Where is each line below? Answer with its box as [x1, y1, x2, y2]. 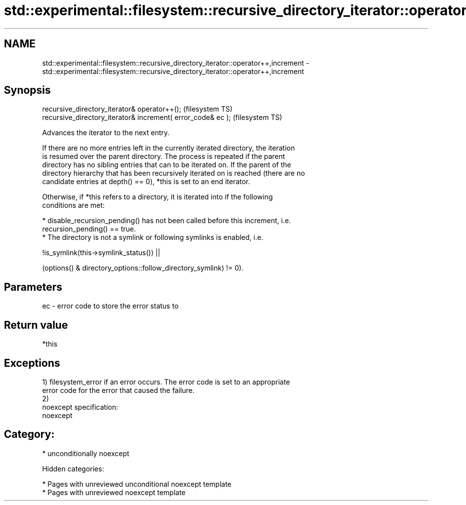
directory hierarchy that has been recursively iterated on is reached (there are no [42, 169, 305, 178]
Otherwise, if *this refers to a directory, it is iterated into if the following [42, 193, 273, 201]
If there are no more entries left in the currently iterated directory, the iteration [42, 144, 295, 153]
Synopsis [4, 84, 51, 97]
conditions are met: [42, 201, 105, 210]
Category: [4, 428, 55, 441]
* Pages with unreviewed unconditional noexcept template [42, 479, 232, 488]
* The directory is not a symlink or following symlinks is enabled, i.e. [42, 233, 264, 242]
